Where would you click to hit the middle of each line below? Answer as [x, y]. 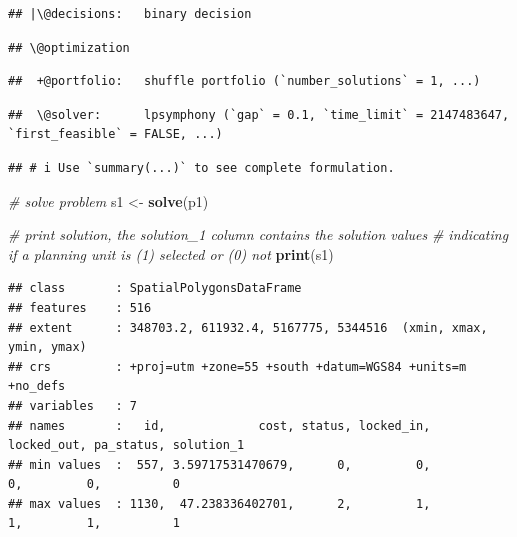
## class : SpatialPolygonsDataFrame [155, 288]
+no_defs [37, 386]
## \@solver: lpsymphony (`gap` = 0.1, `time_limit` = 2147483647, [259, 114]
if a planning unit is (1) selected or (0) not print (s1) [171, 253]
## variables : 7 [72, 405]
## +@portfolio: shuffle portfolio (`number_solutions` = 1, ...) [244, 81]
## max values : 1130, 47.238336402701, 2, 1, [219, 503]
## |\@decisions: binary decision [130, 14]
